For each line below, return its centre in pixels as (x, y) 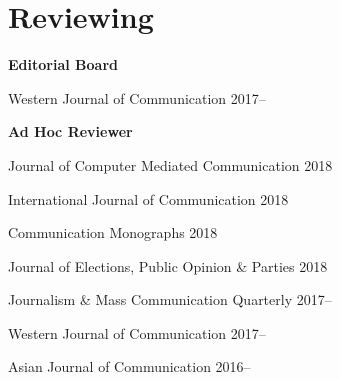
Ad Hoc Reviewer (70, 131)
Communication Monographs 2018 (113, 232)
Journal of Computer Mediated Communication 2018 (170, 164)
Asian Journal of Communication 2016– (129, 366)
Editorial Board (63, 64)
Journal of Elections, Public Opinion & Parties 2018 (168, 265)
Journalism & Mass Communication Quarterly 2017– (170, 299)
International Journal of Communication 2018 (148, 198)
